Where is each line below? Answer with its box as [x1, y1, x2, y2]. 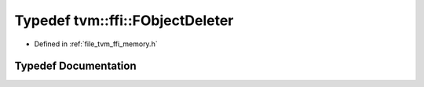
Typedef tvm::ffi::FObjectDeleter [14, 12, 234, 29]
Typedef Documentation [14, 60, 137, 73]
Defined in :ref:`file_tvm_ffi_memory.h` [34, 39, 158, 49]
